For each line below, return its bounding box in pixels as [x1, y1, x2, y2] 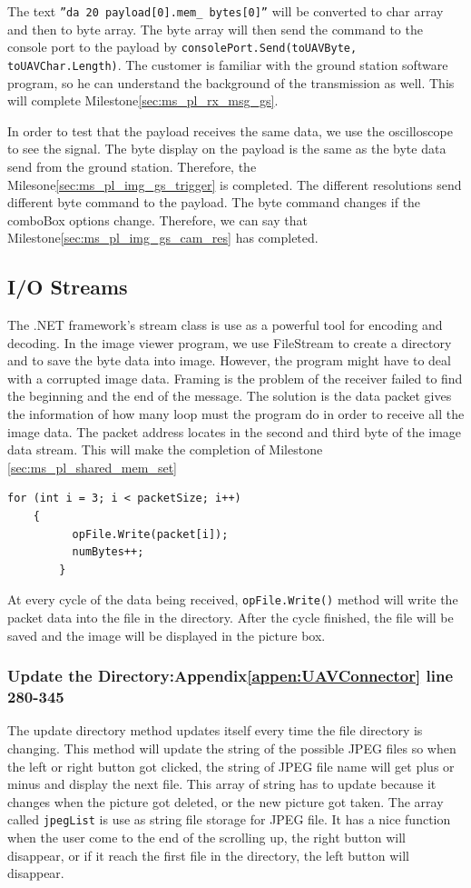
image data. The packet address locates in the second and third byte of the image [7, 422, 462, 441]
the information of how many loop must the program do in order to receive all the [7, 404, 465, 424]
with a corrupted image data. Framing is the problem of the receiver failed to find [7, 368, 463, 387]
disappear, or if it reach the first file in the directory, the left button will [7, 845, 409, 864]
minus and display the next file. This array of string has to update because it [7, 774, 437, 793]
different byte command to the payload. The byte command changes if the [7, 193, 421, 212]
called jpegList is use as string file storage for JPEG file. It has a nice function [7, 810, 451, 829]
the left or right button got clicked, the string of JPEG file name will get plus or [7, 756, 455, 775]
